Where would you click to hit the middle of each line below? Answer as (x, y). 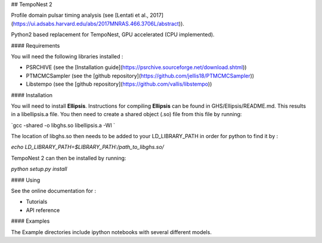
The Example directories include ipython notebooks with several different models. (111, 232)
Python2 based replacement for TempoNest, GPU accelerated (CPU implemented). (113, 35)
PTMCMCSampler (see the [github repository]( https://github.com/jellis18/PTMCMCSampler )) (140, 76)
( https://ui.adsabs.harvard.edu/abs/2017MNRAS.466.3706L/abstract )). (98, 23)
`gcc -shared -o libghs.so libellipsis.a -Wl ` (63, 125)
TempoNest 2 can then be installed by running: (69, 158)
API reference (43, 210)
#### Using (26, 180)
